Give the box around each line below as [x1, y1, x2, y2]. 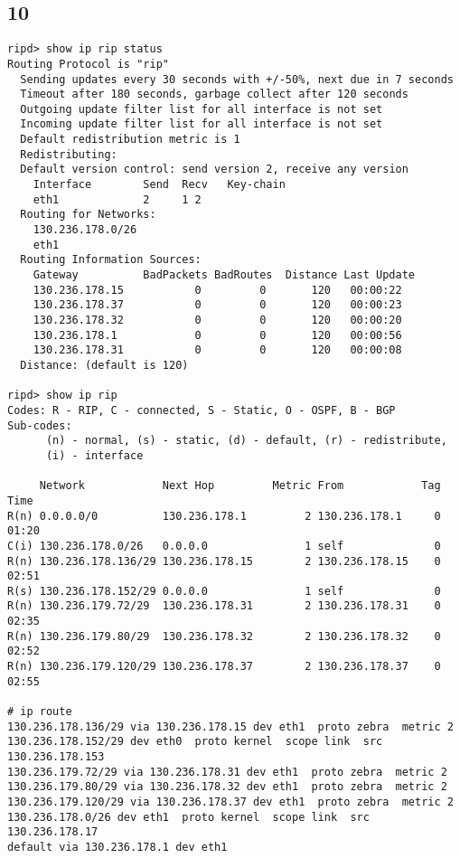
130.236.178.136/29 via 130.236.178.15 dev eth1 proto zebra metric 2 [7, 720, 454, 733]
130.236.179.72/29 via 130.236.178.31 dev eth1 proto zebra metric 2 [7, 765, 447, 778]
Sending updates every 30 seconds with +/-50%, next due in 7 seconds [20, 72, 454, 86]
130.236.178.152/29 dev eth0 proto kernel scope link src [7, 735, 383, 749]
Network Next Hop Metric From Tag [39, 479, 441, 493]
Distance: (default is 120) [20, 358, 189, 372]
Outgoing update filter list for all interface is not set [20, 102, 383, 116]
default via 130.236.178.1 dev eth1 [7, 840, 228, 853]
